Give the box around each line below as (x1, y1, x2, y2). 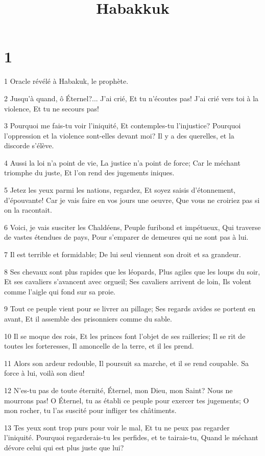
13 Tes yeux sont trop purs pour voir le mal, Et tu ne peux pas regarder (4, 422, 230, 432)
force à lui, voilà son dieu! (4, 368, 85, 378)
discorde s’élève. (4, 140, 54, 151)
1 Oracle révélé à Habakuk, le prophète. (4, 76, 129, 86)
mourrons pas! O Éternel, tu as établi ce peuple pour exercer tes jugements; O (4, 395, 249, 405)
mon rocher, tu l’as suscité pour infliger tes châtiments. (4, 405, 177, 416)
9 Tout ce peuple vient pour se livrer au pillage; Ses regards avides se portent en (4, 303, 256, 314)
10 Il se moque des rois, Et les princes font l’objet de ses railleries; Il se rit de (4, 330, 246, 341)
